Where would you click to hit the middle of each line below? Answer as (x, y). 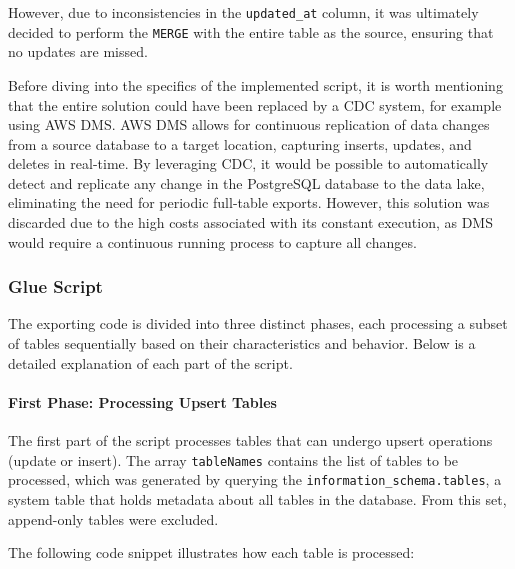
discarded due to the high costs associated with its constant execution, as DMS (250, 222)
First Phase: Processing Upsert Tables (142, 401)
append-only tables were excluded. (113, 518)
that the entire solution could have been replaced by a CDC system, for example (255, 104)
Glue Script (55, 286)
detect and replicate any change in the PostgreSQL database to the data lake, (246, 182)
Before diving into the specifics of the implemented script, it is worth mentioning (255, 84)
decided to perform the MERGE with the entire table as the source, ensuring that (251, 31)
